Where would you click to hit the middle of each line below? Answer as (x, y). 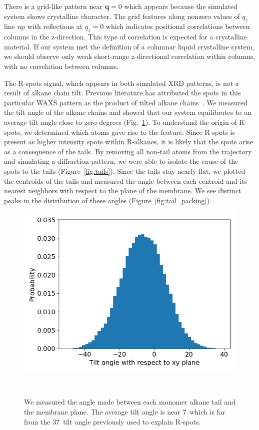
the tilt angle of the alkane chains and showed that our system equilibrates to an (128, 112)
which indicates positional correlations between (178, 26)
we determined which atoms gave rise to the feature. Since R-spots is (129, 132)
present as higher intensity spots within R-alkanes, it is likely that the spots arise (129, 142)
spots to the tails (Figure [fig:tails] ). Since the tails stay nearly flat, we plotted (125, 171)
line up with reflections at (43, 26)
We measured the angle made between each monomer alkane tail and (130, 402)
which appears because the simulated (181, 6)
